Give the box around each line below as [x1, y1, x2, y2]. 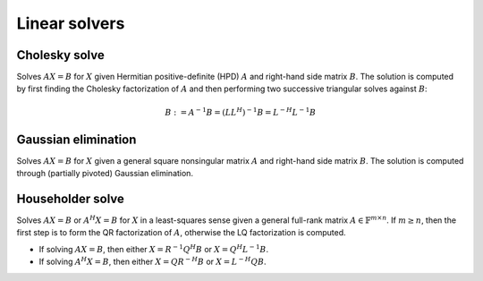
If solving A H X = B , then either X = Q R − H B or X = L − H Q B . [38, 255, 267, 268]
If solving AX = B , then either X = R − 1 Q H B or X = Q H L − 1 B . [38, 243, 268, 254]
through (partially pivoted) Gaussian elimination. [16, 168, 194, 179]
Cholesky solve [16, 47, 105, 63]
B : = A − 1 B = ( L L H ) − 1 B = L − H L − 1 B [165, 106, 317, 117]
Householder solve [16, 191, 125, 206]
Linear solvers [16, 13, 125, 33]
